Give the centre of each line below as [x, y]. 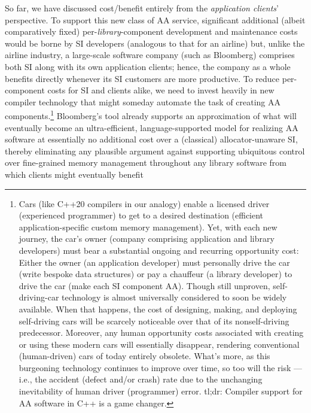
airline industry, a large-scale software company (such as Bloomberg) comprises [150, 55]
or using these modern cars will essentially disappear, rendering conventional [159, 344]
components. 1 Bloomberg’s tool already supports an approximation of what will [151, 115]
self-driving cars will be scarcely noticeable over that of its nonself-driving [154, 321]
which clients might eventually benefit [74, 174]
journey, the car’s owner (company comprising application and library [147, 239]
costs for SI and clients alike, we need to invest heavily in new [161, 90]
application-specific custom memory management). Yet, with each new [148, 227]
